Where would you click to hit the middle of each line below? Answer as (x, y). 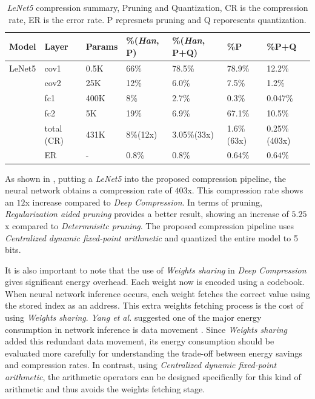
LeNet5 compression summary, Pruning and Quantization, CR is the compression (157, 7)
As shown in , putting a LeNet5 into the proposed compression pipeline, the (146, 178)
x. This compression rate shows (245, 190)
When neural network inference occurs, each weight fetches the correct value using (157, 293)
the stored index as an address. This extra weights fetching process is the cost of (154, 305)
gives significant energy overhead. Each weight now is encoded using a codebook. (155, 282)
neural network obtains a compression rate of (88, 190)
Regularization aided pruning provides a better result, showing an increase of (147, 214)
